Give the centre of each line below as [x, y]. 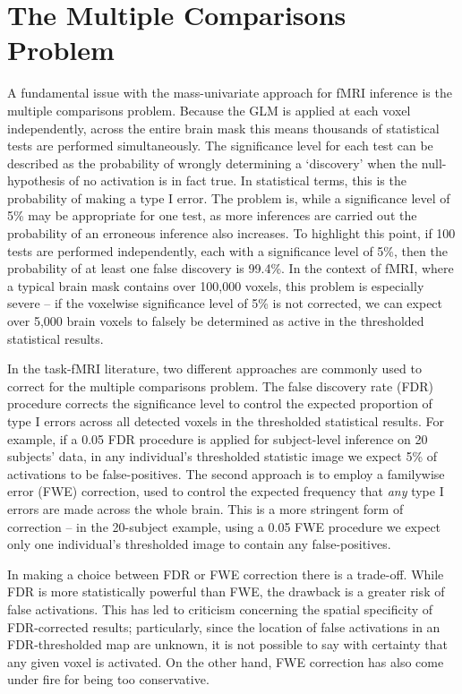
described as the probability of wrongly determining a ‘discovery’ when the [213, 163]
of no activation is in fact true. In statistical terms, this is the [237, 180]
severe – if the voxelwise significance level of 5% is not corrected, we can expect [225, 303]
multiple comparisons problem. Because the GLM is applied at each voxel [209, 110]
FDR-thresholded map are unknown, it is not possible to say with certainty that [227, 644]
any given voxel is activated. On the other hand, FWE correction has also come [226, 661]
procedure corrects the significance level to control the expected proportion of [220, 403]
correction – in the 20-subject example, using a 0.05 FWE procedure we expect [224, 526]
